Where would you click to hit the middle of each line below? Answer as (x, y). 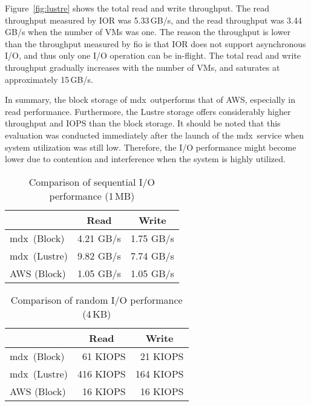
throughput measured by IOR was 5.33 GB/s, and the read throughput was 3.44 (153, 20)
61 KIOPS (104, 356)
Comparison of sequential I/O (92, 182)
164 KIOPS (159, 373)
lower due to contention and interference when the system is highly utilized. (145, 159)
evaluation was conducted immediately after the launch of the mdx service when (155, 135)
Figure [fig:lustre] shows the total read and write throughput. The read (137, 8)
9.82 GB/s (99, 255)
